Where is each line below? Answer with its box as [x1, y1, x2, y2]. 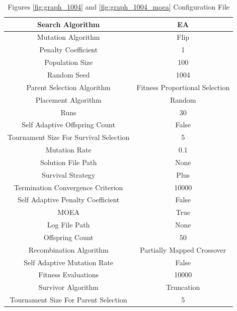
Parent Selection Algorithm [26, 82, 111, 92]
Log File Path [47, 219, 90, 230]
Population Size [44, 57, 93, 67]
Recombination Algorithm [28, 244, 109, 255]
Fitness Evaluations [38, 269, 99, 280]
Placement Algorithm [35, 94, 102, 105]
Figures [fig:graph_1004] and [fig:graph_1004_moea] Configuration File [8, 2, 230, 12]
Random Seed [47, 69, 90, 80]
